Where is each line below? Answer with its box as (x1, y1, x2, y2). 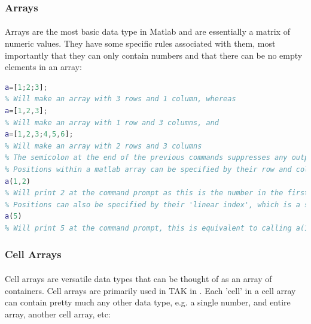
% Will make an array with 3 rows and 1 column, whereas (5, 95, 236, 104)
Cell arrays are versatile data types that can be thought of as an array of (5, 272, 272, 284)
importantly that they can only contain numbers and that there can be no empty (5, 49, 303, 61)
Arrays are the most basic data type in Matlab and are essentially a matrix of (5, 25, 290, 38)
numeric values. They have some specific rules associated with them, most (5, 37, 276, 50)
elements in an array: (5, 60, 82, 73)
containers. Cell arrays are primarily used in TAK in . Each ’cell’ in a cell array (5, 284, 296, 296)
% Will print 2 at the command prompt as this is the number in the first (5, 189, 309, 198)
